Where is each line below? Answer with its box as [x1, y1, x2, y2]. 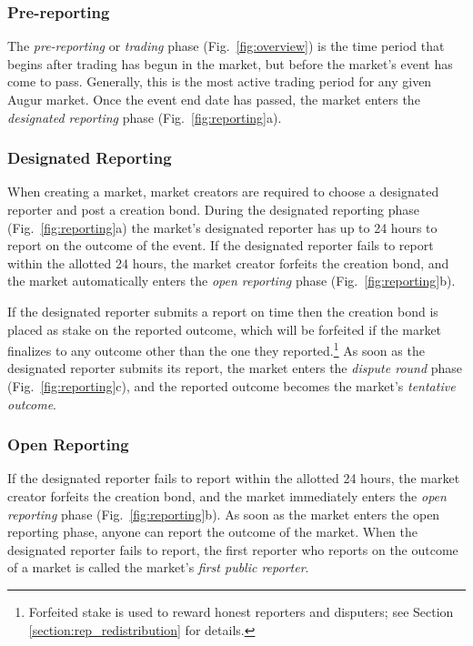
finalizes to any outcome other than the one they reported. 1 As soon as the [7, 338, 425, 359]
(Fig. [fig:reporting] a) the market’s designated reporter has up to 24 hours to [7, 217, 438, 237]
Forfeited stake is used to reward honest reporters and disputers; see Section [28, 601, 454, 621]
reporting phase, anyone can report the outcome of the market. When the [7, 522, 418, 541]
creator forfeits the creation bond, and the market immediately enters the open [7, 487, 447, 505]
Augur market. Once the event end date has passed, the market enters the [7, 90, 420, 108]
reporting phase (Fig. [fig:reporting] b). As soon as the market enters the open [7, 504, 440, 523]
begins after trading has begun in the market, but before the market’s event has [7, 54, 453, 73]
